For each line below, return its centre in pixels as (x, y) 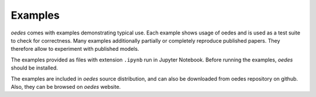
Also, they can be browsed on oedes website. (66, 86)
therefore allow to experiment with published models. (75, 49)
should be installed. (35, 68)
